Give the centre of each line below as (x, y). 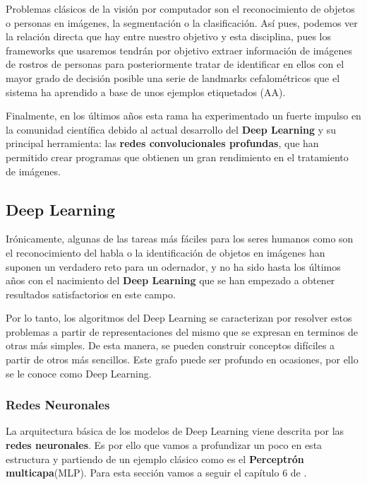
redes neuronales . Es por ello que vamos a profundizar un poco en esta (164, 445)
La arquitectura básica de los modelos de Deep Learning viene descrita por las (175, 431)
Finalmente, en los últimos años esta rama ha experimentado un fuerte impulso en (183, 116)
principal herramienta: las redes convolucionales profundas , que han (162, 143)
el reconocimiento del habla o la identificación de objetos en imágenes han (166, 252)
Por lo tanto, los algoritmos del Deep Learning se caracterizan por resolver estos (179, 318)
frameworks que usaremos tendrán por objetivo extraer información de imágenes (179, 50)
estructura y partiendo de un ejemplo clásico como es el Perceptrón (155, 458)
